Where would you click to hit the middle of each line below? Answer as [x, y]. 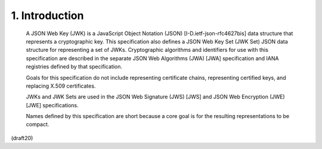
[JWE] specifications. [52, 105]
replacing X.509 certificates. [61, 86]
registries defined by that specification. [74, 67]
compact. [38, 125]
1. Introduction [47, 15]
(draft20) [22, 138]
